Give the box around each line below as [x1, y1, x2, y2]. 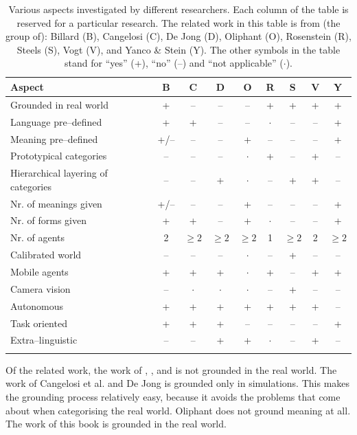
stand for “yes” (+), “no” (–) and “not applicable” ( [65, 56, 284, 70]
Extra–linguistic [10, 333, 78, 347]
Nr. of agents [10, 230, 65, 245]
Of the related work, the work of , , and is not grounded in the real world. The [5, 362, 337, 377]
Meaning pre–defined [10, 131, 98, 146]
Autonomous [10, 298, 64, 313]
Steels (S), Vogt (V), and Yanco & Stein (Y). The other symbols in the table [16, 42, 341, 56]
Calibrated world [10, 247, 82, 262]
